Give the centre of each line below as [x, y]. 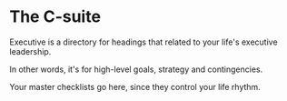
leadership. [30, 51]
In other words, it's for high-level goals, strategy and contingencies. [136, 69]
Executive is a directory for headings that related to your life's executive [144, 42]
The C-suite [55, 17]
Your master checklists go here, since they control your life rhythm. [135, 86]
